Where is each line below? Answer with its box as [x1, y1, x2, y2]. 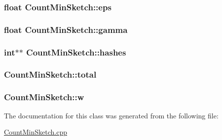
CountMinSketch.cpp [4, 127, 67, 137]
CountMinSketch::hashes [26, 46, 126, 58]
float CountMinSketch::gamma [4, 23, 128, 35]
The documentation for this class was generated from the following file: [4, 110, 219, 120]
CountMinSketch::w [4, 91, 84, 103]
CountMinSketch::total [4, 68, 97, 81]
